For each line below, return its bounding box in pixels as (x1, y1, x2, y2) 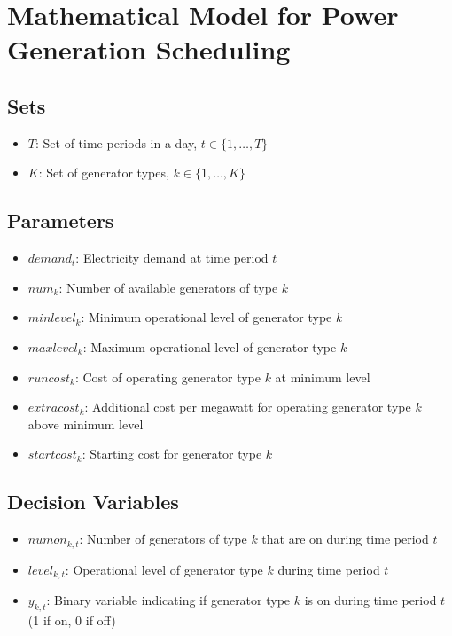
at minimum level (275, 367, 370, 386)
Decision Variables (7, 488, 179, 515)
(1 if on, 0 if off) (27, 610, 116, 629)
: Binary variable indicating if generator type (46, 591, 291, 609)
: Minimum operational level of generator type (81, 308, 332, 326)
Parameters (7, 207, 114, 234)
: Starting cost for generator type (82, 444, 262, 463)
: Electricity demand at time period (75, 248, 269, 267)
